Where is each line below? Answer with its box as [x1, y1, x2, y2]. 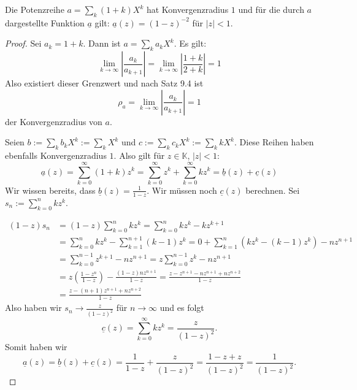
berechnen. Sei [245, 183, 300, 196]
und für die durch [238, 3, 304, 15]
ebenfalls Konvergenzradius [5, 149, 107, 162]
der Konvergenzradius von [5, 115, 102, 128]
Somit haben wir [5, 340, 67, 353]
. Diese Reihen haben [234, 136, 314, 148]
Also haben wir [5, 301, 62, 314]
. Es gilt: [174, 37, 207, 50]
